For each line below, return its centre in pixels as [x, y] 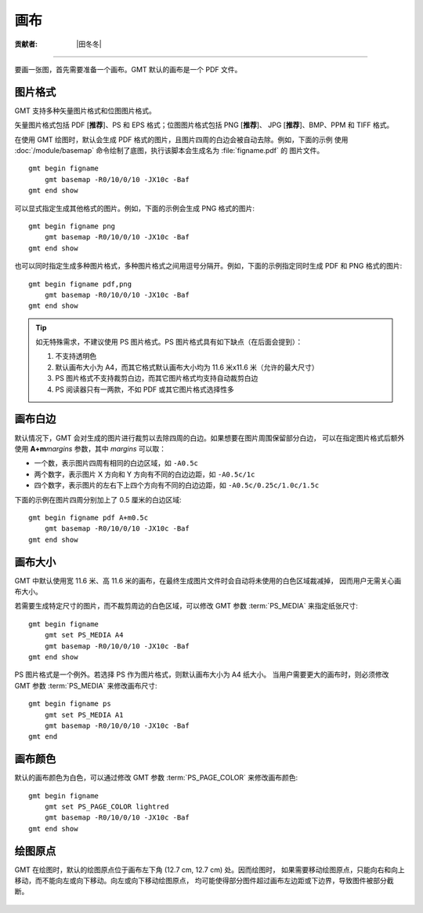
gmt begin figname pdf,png [80, 284]
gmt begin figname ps [70, 704]
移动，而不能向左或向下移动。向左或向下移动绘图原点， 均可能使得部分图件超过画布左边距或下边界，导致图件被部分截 [204, 881]
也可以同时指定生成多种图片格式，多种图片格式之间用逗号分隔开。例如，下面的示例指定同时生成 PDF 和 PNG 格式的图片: [208, 266]
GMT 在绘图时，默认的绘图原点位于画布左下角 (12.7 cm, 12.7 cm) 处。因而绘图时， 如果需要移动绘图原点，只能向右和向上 [210, 869]
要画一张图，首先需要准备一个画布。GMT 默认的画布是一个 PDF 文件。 [128, 69]
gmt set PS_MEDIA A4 [84, 635]
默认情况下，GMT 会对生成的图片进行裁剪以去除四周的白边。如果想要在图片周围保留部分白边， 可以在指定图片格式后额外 [210, 438]
